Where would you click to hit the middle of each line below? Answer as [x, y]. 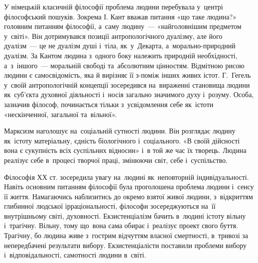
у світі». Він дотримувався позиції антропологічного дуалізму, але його [113, 36]
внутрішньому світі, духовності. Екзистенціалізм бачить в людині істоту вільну [125, 215]
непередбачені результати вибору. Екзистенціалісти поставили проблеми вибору [126, 245]
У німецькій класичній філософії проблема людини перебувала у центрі [114, 6]
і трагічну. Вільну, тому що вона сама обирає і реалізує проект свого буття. [121, 225]
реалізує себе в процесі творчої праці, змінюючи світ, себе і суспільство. [116, 160]
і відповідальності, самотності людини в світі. [75, 255]
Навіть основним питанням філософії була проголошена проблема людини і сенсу [129, 187]
